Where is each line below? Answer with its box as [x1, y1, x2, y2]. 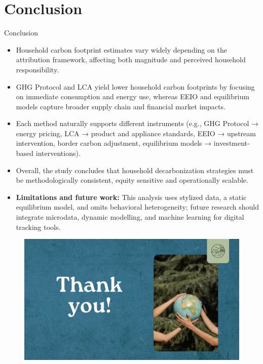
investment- [213, 138, 250, 148]
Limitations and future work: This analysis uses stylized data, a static [16, 191, 247, 202]
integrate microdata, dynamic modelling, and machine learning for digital [16, 212, 244, 222]
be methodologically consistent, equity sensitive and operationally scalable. [16, 175, 248, 185]
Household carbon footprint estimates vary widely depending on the [16, 44, 227, 55]
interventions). [35, 148, 81, 158]
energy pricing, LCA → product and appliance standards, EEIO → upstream [16, 128, 256, 138]
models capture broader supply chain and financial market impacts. [16, 101, 226, 111]
